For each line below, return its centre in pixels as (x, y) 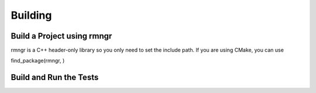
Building (31, 15)
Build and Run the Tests (55, 77)
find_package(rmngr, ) (38, 61)
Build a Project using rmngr (61, 36)
